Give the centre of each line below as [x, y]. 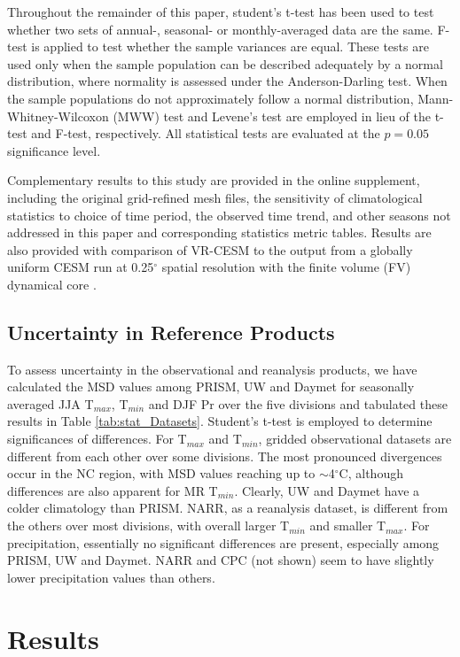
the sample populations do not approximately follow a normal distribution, [211, 98]
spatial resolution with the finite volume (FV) [286, 267]
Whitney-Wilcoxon [58, 116]
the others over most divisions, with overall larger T [148, 526]
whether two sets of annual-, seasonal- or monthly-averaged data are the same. [220, 29]
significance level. [54, 150]
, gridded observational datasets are [355, 439]
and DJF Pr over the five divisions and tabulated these [298, 403]
